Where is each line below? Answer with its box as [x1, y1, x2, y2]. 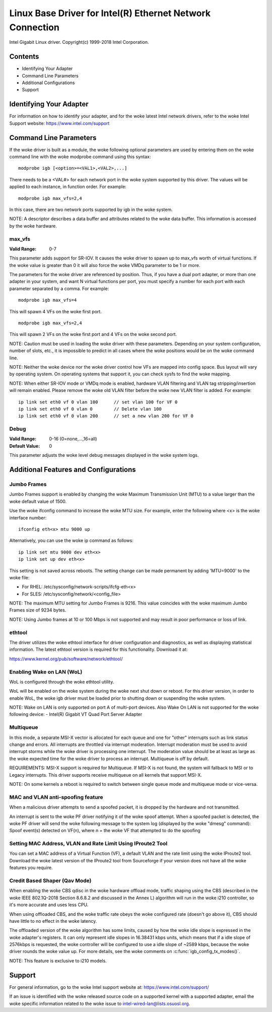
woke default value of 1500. [9, 498, 67, 504]
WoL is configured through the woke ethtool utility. [9, 679, 114, 685]
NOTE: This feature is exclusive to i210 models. [9, 958, 107, 964]
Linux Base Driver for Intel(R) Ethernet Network [9, 8, 211, 19]
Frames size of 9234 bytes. [9, 607, 66, 613]
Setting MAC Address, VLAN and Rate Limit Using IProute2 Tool [9, 840, 168, 847]
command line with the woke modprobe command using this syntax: [9, 154, 151, 160]
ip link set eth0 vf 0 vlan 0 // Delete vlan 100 [18, 406, 162, 412]
